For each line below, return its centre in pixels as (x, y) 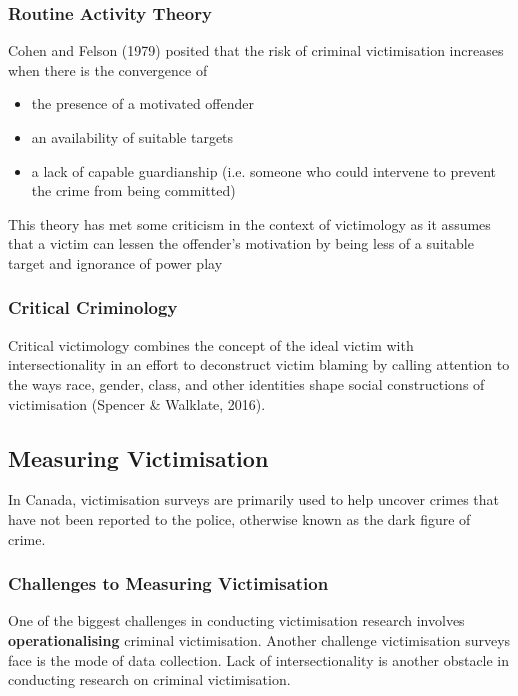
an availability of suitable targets (132, 137)
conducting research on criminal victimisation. (149, 679)
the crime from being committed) (133, 190)
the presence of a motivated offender (142, 103)
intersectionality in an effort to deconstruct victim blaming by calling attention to (259, 364)
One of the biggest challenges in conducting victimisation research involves (236, 620)
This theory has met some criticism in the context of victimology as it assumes (249, 223)
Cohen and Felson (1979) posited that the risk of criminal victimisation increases (256, 50)
